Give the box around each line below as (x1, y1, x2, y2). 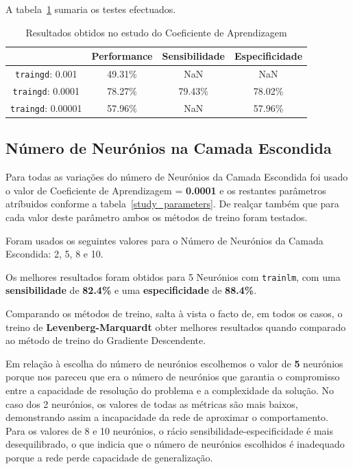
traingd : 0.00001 (10, 100, 82, 115)
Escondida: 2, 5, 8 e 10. (5, 247, 104, 261)
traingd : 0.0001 (12, 83, 80, 98)
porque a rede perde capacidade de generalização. (5, 450, 213, 464)
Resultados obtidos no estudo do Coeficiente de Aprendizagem (25, 25, 287, 39)
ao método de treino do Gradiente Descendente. (5, 333, 206, 347)
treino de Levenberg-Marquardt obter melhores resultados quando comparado (5, 319, 346, 334)
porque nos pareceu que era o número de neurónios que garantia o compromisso (5, 369, 340, 384)
